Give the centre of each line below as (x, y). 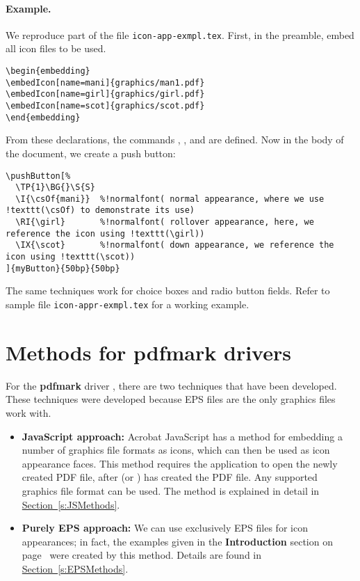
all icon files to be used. (56, 48)
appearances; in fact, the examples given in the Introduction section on (177, 541)
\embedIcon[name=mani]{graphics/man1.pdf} (105, 82)
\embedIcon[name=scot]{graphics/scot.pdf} (105, 106)
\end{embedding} (43, 117)
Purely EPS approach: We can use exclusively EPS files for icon (165, 528)
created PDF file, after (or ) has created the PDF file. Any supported (170, 477)
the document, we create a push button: (91, 153)
